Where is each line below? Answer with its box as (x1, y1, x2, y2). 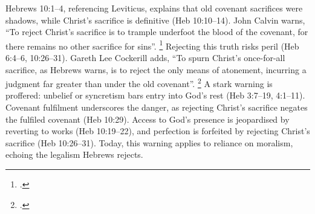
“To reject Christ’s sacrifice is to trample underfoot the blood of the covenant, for (5, 25, 308, 38)
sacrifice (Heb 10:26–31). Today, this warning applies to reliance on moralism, (5, 136, 293, 149)
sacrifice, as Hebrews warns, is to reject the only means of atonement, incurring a (5, 63, 307, 76)
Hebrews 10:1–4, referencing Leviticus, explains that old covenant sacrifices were (5, 2, 303, 14)
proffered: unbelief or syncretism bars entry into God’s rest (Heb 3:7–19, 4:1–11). (5, 89, 305, 102)
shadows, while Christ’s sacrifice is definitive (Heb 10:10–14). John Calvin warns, (5, 13, 305, 26)
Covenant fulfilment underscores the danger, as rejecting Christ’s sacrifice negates (5, 101, 308, 114)
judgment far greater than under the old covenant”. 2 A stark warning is (5, 76, 273, 89)
